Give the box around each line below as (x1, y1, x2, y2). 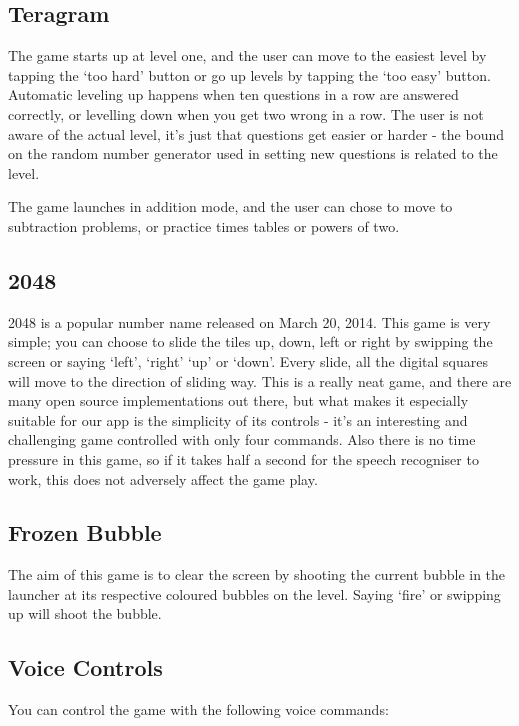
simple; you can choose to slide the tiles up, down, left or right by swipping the (8, 331, 493, 352)
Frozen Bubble (8, 517, 162, 548)
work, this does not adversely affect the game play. (8, 468, 318, 489)
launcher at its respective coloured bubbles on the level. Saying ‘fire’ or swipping (8, 583, 501, 604)
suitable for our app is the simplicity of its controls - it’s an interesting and (8, 409, 468, 430)
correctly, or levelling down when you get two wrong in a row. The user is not (8, 103, 484, 124)
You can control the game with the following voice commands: (8, 699, 389, 720)
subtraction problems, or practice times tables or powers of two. (8, 215, 400, 236)
